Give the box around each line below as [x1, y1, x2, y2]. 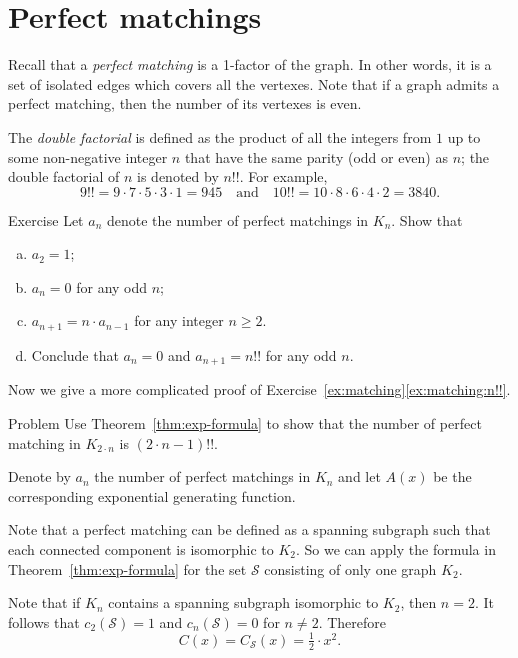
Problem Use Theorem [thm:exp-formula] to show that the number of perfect [8, 412, 482, 433]
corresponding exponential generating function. [8, 485, 296, 506]
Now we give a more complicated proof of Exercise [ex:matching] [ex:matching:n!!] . [8, 379, 511, 400]
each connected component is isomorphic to [8, 538, 274, 559]
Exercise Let [8, 209, 84, 230]
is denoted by [137, 166, 219, 187]
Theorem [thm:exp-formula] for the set [8, 558, 247, 579]
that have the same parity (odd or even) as [184, 146, 448, 167]
